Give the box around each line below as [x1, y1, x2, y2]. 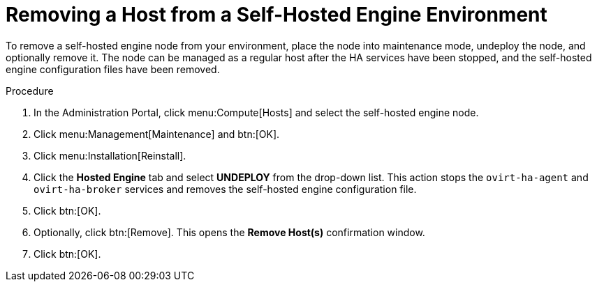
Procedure [6, 84, 54, 97]
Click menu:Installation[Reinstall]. [34, 149, 186, 162]
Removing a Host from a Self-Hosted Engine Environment [6, 3, 547, 26]
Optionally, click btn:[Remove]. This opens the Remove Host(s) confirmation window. [34, 226, 425, 238]
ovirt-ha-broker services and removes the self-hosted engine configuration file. [34, 183, 417, 195]
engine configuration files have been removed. [6, 63, 220, 75]
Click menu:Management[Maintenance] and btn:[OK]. [34, 127, 280, 140]
